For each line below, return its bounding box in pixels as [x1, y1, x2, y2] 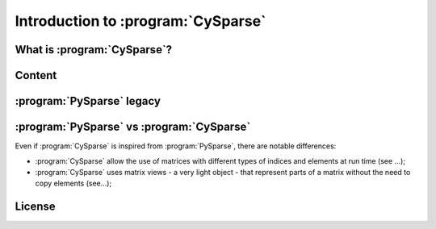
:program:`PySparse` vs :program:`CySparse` [15, 120, 251, 134]
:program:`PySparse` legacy [15, 94, 161, 108]
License [15, 200, 56, 214]
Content [15, 69, 57, 82]
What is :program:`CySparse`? [15, 43, 173, 56]
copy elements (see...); [35, 178, 112, 189]
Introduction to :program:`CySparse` [15, 12, 266, 30]
